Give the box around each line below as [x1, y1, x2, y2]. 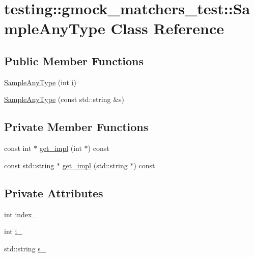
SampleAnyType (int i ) [4, 76, 76, 87]
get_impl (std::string [62, 160, 128, 170]
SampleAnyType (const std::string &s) [4, 94, 125, 105]
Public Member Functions [4, 53, 144, 68]
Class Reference [110, 18, 224, 39]
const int [4, 143, 32, 153]
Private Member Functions [4, 119, 149, 135]
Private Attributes [4, 185, 103, 200]
